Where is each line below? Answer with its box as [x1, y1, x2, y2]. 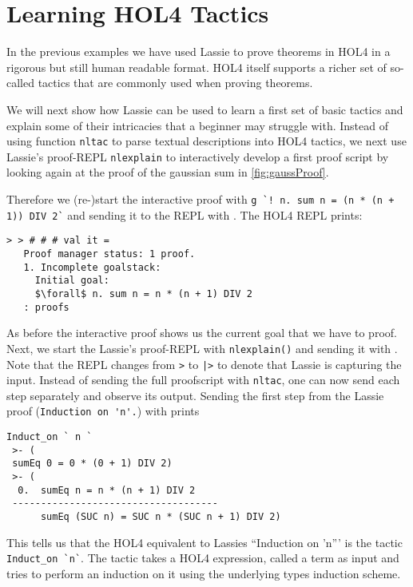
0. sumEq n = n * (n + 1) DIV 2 [18, 484, 196, 496]
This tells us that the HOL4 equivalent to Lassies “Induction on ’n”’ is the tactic [6, 533, 403, 550]
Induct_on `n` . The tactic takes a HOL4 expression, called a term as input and [6, 549, 399, 566]
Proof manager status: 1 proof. [23, 248, 196, 260]
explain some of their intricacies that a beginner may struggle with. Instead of [6, 117, 389, 133]
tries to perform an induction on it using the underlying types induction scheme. [6, 565, 401, 581]
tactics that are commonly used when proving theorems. [38, 74, 313, 91]
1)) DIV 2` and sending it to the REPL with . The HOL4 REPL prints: [6, 206, 363, 223]
